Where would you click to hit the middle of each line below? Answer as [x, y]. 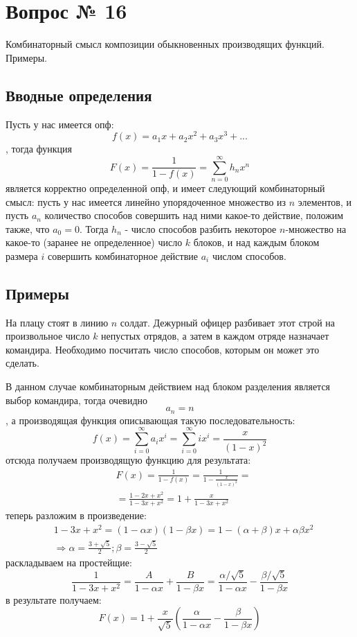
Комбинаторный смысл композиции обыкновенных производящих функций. [165, 44]
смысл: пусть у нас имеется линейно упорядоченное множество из [146, 201]
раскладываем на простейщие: [69, 562]
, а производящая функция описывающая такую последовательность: [150, 420]
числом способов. [249, 255]
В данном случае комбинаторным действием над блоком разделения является [168, 386]
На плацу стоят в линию [57, 322]
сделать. [22, 363]
